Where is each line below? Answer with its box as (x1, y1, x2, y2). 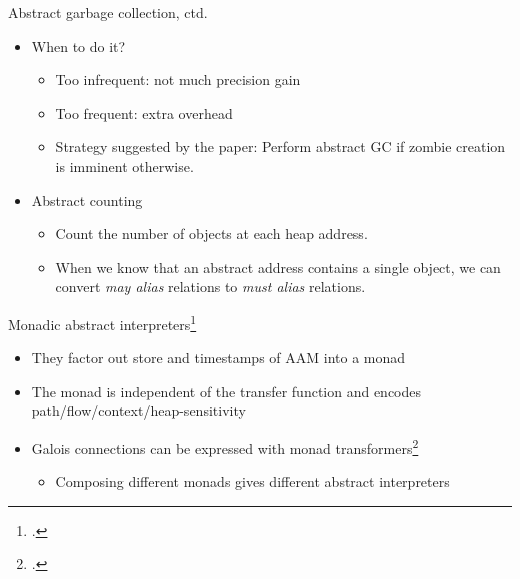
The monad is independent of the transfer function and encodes (31, 380, 422, 401)
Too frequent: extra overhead (55, 102, 233, 123)
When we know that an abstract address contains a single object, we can (55, 256, 501, 277)
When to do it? (31, 35, 126, 56)
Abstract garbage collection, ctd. (8, 2, 208, 22)
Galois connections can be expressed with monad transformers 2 (31, 434, 419, 458)
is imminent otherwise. (55, 155, 194, 176)
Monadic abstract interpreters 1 (8, 310, 197, 334)
